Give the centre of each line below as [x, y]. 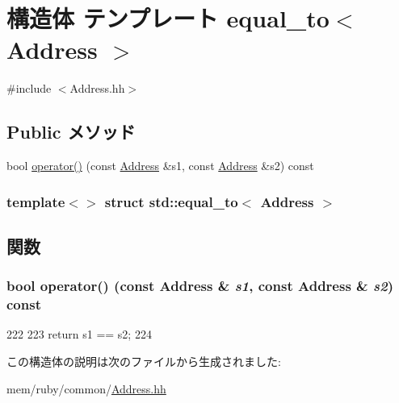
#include [29, 88]
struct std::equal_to [171, 201]
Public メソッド [71, 132]
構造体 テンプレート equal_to [168, 18]
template [36, 201]
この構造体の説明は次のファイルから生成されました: [144, 361]
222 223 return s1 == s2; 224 [79, 334]
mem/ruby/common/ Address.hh [86, 388]
